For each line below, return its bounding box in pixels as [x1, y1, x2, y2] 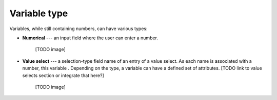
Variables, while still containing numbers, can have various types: [9, 26, 148, 32]
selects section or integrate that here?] [22, 72, 105, 79]
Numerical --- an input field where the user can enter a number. [22, 35, 159, 41]
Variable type [9, 8, 68, 19]
